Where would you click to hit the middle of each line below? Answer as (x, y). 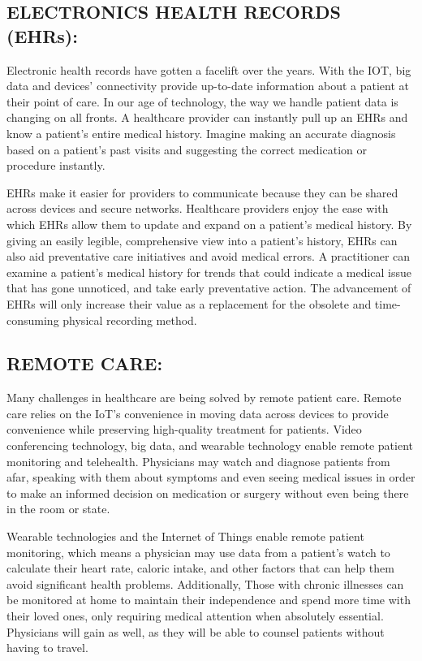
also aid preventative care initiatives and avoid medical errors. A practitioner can (209, 256)
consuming (33, 320)
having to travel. (47, 648)
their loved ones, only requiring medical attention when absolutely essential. (195, 616)
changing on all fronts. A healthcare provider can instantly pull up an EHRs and (207, 117)
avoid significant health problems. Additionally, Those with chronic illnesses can (205, 583)
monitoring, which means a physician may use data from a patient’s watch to (198, 552)
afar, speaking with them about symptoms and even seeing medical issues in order (211, 477)
